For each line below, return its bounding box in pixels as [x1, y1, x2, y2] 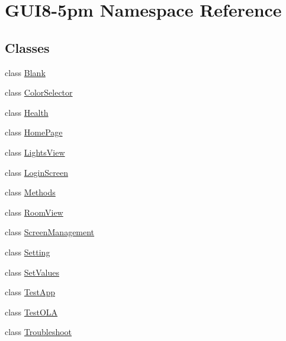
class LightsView [5, 146, 65, 158]
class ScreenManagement [5, 226, 95, 238]
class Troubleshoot [5, 326, 72, 338]
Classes [5, 38, 50, 56]
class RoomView [5, 206, 63, 218]
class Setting [5, 245, 50, 258]
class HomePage [5, 126, 63, 138]
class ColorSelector [5, 86, 73, 99]
